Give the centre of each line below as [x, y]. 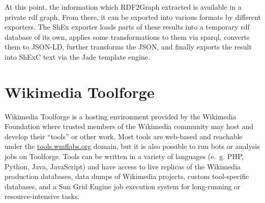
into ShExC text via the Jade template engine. [77, 56]
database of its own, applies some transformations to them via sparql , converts [127, 36]
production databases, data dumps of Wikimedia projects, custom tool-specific [127, 176]
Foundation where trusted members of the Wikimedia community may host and [129, 126]
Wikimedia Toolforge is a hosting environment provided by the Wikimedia [121, 116]
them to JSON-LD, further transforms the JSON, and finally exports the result [128, 47]
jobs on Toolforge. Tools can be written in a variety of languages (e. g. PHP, [124, 156]
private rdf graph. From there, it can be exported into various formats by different [133, 17]
